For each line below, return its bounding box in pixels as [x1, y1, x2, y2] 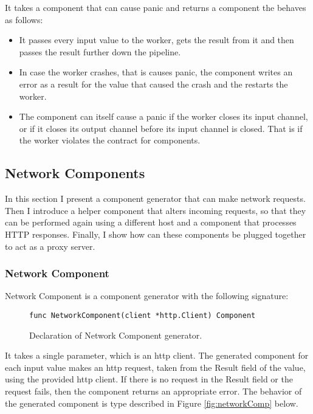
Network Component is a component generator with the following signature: [5, 289, 289, 302]
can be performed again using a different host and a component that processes [5, 216, 297, 229]
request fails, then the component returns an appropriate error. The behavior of [5, 384, 302, 397]
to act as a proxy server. [5, 240, 95, 252]
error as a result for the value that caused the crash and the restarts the [19, 77, 288, 90]
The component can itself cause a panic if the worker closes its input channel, [19, 110, 308, 123]
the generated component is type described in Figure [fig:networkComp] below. [5, 396, 298, 409]
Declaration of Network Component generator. [29, 328, 202, 341]
